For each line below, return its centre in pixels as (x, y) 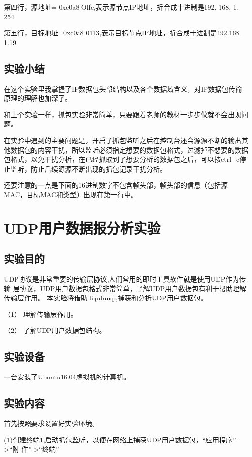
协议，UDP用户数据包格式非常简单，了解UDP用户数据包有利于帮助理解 (133, 288)
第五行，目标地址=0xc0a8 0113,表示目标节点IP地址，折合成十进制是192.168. (123, 33)
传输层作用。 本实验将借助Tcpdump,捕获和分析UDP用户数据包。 (106, 298)
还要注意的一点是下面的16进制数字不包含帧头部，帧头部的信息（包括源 (116, 185)
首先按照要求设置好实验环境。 (51, 423)
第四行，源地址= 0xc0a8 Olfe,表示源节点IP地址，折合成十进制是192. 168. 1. (121, 7)
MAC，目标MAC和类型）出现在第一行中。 (71, 194)
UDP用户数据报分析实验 (82, 228)
